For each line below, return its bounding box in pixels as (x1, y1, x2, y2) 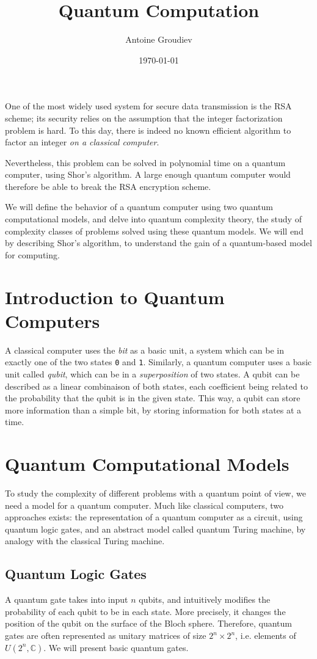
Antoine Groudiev (125, 33, 192, 46)
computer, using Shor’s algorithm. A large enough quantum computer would (5, 168, 291, 181)
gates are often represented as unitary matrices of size (5, 629, 206, 642)
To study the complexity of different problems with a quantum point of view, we (5, 487, 306, 500)
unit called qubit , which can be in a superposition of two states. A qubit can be (5, 368, 300, 380)
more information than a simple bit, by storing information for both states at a (5, 403, 302, 416)
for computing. (5, 248, 60, 261)
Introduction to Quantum (5, 284, 225, 309)
